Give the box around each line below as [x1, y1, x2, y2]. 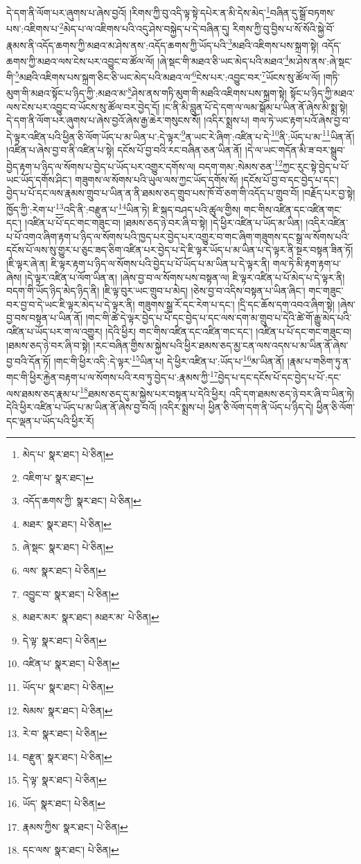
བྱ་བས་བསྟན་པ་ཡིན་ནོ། [6, 310, 83, 325]
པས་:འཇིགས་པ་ [6, 21, 60, 35]
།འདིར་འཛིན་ [306, 215, 349, 230]
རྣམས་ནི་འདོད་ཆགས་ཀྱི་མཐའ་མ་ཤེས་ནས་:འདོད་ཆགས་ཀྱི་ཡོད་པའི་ [6, 37, 228, 52]
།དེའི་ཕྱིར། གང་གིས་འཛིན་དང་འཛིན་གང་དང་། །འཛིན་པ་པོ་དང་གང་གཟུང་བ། [105, 324, 352, 338]
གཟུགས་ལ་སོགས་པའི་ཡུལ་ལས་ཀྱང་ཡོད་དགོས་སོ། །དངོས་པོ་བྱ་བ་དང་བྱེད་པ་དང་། [75, 172, 339, 186]
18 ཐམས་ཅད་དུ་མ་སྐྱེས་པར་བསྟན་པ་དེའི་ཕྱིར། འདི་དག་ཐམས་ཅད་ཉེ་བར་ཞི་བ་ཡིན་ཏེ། [80, 384, 355, 400]
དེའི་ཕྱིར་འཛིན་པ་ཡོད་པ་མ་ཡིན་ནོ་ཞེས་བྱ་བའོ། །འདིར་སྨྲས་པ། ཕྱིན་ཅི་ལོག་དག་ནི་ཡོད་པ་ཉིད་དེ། [6, 399, 314, 414]
